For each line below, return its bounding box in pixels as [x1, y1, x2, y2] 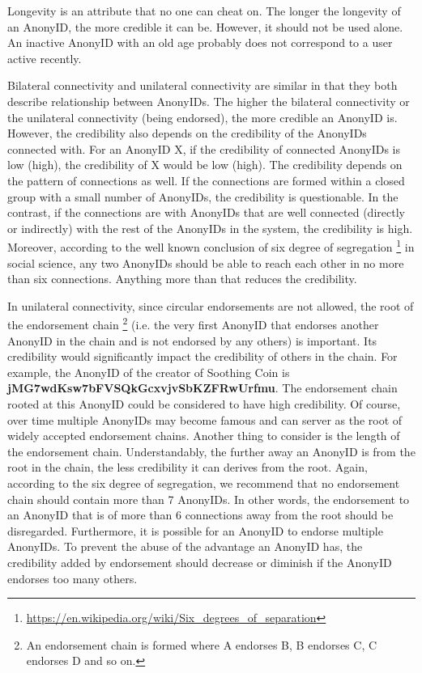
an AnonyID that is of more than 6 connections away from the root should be [7, 506, 394, 523]
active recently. [7, 49, 82, 66]
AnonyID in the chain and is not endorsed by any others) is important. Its [7, 332, 377, 349]
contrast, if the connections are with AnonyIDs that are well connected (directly [7, 204, 405, 221]
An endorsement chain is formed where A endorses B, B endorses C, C [26, 636, 377, 653]
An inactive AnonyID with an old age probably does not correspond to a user [7, 34, 393, 51]
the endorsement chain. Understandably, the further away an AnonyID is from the [7, 442, 416, 459]
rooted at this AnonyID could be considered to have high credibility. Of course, [7, 395, 401, 412]
